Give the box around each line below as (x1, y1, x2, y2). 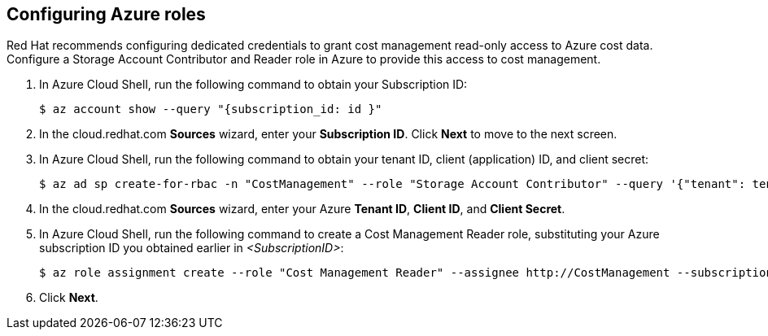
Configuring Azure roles (7, 4, 206, 24)
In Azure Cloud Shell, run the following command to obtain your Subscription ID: (39, 77, 468, 92)
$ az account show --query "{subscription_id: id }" (39, 103, 382, 116)
